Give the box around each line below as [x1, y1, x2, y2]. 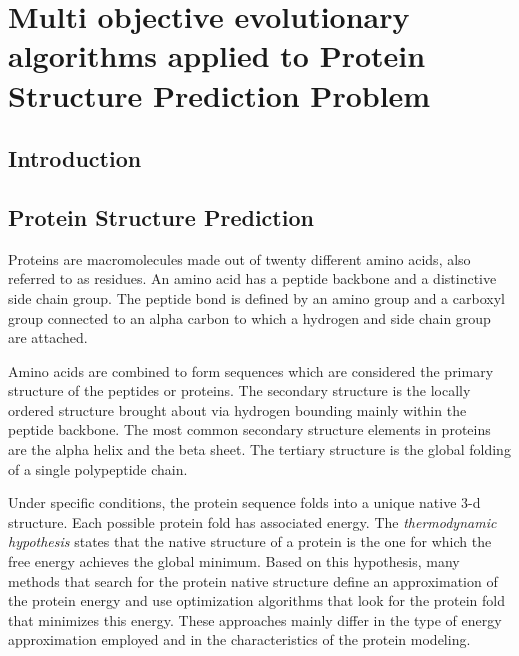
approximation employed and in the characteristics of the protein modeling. [8, 629, 471, 650]
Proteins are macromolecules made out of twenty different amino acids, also [8, 248, 471, 269]
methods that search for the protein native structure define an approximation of [8, 570, 498, 591]
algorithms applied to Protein [8, 35, 426, 76]
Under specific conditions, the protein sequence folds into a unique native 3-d [8, 492, 481, 513]
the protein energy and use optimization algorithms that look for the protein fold [8, 590, 506, 611]
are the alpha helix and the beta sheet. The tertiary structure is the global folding [8, 439, 511, 460]
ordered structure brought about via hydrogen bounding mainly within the [8, 399, 467, 420]
